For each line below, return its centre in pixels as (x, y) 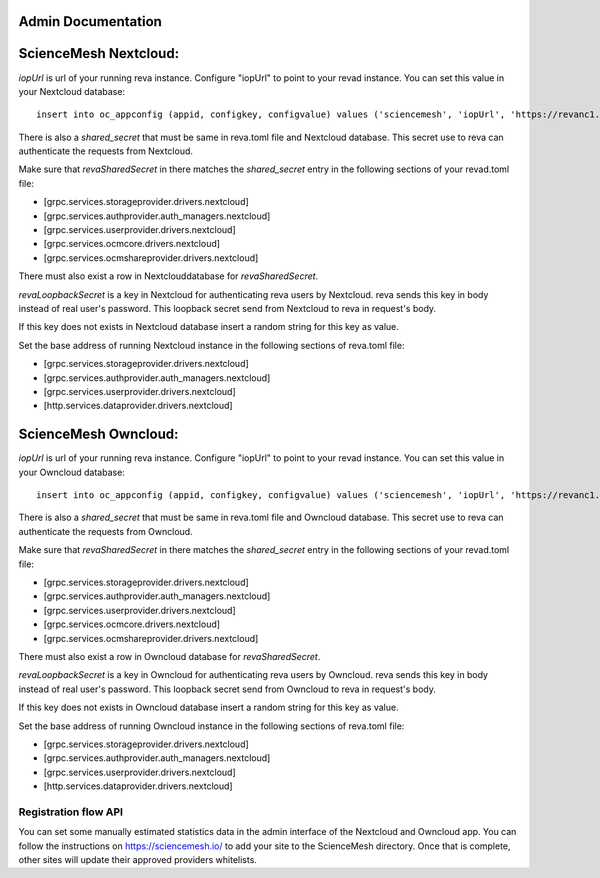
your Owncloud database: (71, 472)
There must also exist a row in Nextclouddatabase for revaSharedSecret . (168, 276)
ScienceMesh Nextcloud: (99, 53)
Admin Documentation (90, 21)
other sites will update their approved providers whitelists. (137, 859)
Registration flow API (71, 812)
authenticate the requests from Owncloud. (106, 531)
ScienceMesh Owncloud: (98, 434)
